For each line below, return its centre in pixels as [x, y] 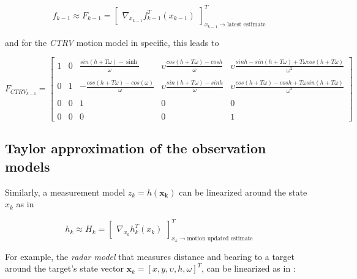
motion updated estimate [220, 239]
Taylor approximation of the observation [136, 148]
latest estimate [246, 25]
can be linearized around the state [243, 192]
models [28, 166]
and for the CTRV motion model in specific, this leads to [112, 42]
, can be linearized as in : [249, 268]
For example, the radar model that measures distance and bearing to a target [150, 256]
